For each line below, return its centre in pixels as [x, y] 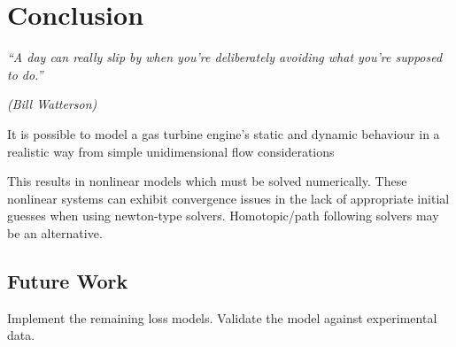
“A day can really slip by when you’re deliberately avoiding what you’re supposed [225, 57]
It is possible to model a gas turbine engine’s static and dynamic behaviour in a [224, 133]
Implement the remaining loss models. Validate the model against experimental [222, 317]
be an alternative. [55, 232]
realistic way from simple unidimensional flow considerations [171, 151]
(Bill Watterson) [52, 104]
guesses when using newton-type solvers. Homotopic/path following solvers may [223, 216]
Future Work [68, 280]
